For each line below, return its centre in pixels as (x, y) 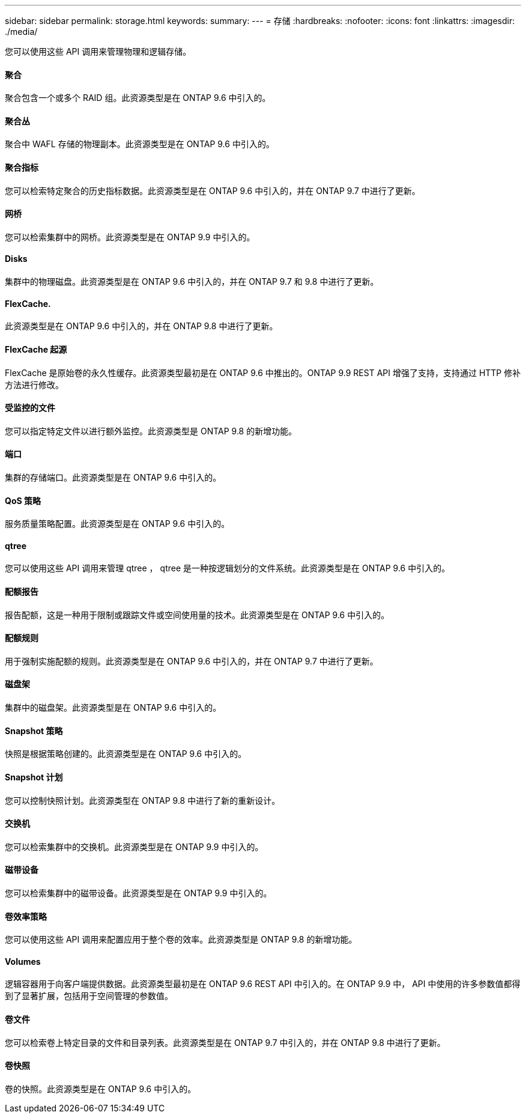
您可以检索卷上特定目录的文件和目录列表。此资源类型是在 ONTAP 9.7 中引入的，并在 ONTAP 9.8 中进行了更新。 (225, 1042)
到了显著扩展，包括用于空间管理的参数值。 (89, 996)
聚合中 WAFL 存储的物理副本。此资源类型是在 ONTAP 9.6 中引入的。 (140, 144)
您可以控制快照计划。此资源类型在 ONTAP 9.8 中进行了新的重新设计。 (143, 800)
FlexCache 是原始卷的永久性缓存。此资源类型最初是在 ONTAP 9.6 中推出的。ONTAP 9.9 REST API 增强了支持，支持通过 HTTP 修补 (263, 372)
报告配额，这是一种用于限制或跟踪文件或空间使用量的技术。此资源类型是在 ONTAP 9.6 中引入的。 (197, 615)
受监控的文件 (30, 408)
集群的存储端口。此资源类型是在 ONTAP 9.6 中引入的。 (113, 477)
